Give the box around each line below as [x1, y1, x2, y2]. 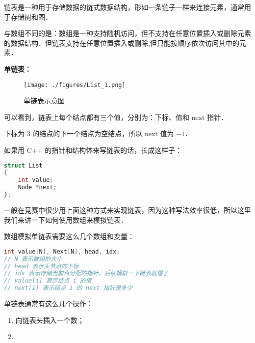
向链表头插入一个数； [15, 314, 84, 325]
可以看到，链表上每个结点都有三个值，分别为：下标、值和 [4, 112, 189, 122]
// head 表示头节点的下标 [4, 262, 79, 270]
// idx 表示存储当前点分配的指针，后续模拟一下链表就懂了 [4, 270, 169, 277]
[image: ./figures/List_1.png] [24, 81, 126, 88]
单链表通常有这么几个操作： [4, 298, 93, 308]
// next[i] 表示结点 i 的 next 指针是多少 [4, 285, 133, 292]
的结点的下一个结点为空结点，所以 [32, 128, 143, 139]
